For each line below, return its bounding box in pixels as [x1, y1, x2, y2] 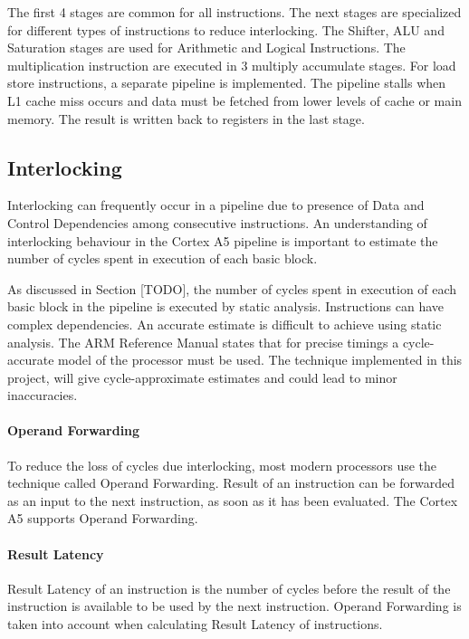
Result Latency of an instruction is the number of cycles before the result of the [7, 578, 451, 597]
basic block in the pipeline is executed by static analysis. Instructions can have [7, 297, 445, 316]
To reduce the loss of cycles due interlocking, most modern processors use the [7, 455, 437, 474]
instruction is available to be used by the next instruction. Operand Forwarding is [7, 596, 462, 615]
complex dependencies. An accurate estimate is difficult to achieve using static [7, 314, 442, 333]
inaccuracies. [7, 386, 78, 405]
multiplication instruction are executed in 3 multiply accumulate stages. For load [7, 55, 456, 74]
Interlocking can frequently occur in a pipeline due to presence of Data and [7, 196, 425, 215]
